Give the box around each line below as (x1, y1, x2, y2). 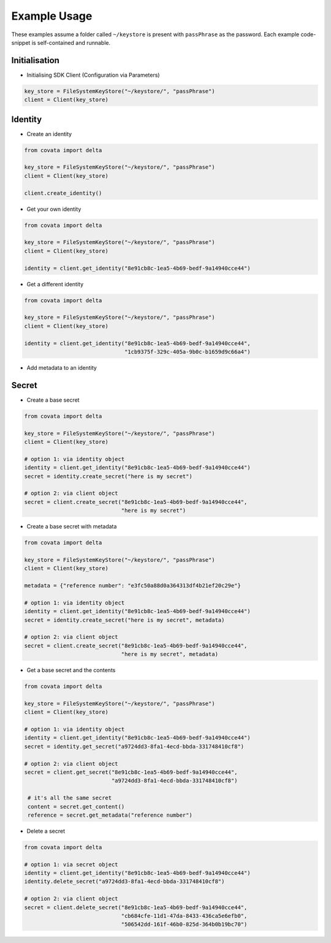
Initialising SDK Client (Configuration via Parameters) (26, 71, 160, 78)
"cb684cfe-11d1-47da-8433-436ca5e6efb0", (121, 912, 248, 920)
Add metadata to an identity (26, 364, 97, 371)
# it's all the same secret (28, 795, 112, 801)
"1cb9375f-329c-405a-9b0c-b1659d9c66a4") (124, 348, 251, 355)
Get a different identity (26, 280, 84, 288)
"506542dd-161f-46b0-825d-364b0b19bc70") (121, 921, 248, 928)
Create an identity (26, 130, 72, 137)
